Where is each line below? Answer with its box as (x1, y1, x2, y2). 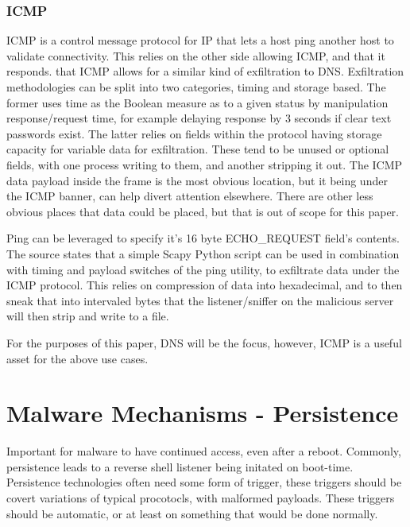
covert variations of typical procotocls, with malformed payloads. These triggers (6, 490, 395, 506)
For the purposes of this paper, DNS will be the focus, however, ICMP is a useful (6, 334, 402, 351)
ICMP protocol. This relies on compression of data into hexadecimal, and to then (6, 277, 403, 293)
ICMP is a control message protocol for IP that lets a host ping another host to (6, 32, 394, 48)
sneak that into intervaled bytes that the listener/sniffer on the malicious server (6, 292, 394, 308)
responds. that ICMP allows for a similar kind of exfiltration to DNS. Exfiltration (6, 63, 404, 79)
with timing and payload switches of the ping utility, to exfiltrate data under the (6, 261, 400, 277)
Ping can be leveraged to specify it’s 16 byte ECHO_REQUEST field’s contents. (6, 230, 400, 246)
